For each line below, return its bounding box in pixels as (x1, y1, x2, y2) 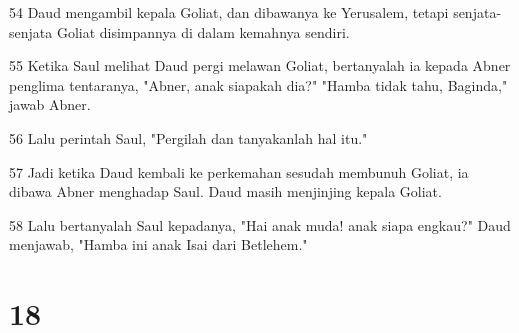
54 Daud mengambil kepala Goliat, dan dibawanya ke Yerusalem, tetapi (9, 2, 449, 22)
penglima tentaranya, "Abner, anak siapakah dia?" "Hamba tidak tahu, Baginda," (9, 74, 508, 95)
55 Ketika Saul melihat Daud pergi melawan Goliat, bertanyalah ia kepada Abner (9, 55, 511, 76)
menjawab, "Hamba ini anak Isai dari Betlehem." (9, 234, 308, 255)
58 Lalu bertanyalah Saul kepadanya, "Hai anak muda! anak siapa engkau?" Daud (9, 214, 511, 235)
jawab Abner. (9, 94, 91, 115)
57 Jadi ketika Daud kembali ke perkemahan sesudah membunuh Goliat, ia (9, 161, 469, 182)
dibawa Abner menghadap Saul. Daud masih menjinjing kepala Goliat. (9, 181, 442, 202)
